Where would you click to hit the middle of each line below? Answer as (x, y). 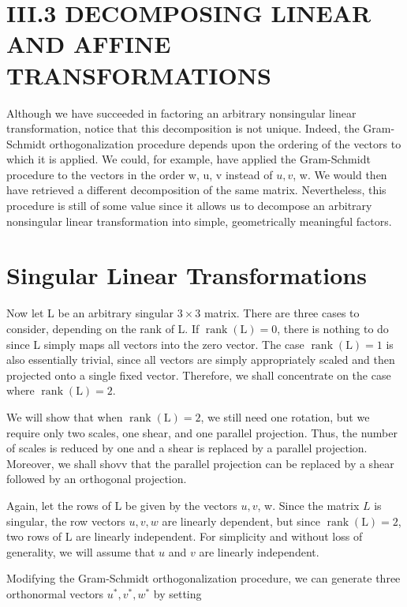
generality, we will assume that (81, 551)
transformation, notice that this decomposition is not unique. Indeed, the (183, 128)
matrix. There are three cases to (282, 313)
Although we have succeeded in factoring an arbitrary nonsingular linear (181, 112)
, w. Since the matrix (308, 505)
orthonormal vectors (55, 593)
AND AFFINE (89, 44)
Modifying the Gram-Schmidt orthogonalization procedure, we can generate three (203, 578)
